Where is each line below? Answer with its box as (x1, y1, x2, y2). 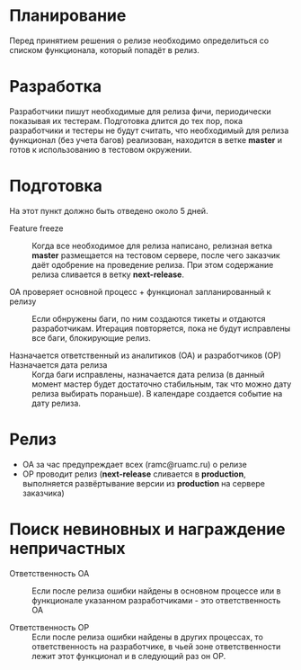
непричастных (9, 538, 126, 558)
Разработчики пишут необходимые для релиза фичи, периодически (9, 105, 271, 117)
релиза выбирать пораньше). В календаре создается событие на (31, 388, 283, 398)
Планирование (9, 5, 127, 26)
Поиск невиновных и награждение (9, 519, 286, 540)
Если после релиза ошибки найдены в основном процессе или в (31, 585, 281, 596)
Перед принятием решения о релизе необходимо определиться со (9, 35, 270, 46)
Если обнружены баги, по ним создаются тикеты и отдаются (31, 313, 267, 324)
